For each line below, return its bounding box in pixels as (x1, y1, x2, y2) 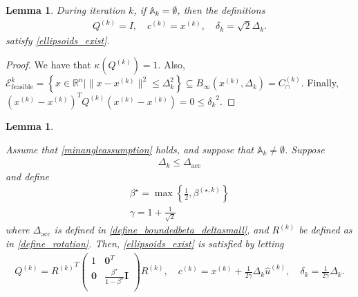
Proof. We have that (6, 57, 91, 72)
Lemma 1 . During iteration (6, 3, 126, 17)
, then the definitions (177, 3, 265, 17)
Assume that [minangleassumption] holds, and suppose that (6, 142, 254, 156)
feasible (11, 84, 33, 91)
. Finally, (301, 75, 339, 90)
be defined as (299, 222, 352, 237)
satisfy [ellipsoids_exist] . (6, 32, 110, 47)
